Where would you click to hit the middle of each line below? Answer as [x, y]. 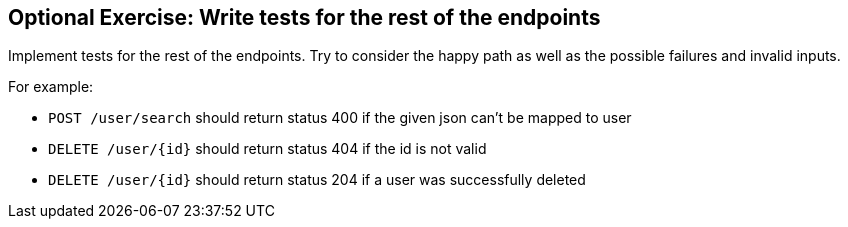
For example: [51, 87]
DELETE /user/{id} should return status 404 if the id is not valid [267, 149]
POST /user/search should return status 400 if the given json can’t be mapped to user [340, 118]
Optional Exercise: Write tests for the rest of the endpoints [304, 17]
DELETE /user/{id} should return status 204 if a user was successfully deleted [317, 180]
